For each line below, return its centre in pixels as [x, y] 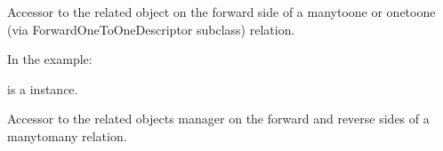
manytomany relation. [67, 135]
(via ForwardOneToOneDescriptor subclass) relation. [151, 29]
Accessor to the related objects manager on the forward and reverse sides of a [218, 119]
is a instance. [43, 88]
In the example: [50, 59]
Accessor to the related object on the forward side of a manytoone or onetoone [221, 12]
